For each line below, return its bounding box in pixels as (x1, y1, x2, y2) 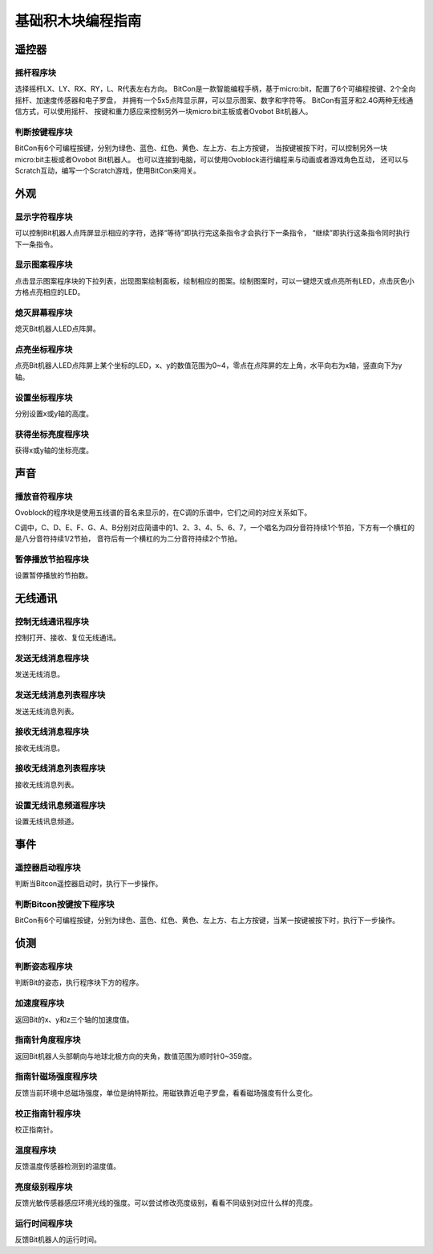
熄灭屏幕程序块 (14, 307, 73, 318)
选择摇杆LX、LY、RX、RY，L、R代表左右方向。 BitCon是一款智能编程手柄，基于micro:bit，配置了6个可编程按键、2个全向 (14, 84, 416, 94)
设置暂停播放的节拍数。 (14, 570, 92, 580)
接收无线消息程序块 (14, 726, 90, 737)
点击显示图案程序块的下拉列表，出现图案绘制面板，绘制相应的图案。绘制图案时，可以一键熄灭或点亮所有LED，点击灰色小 (14, 276, 415, 285)
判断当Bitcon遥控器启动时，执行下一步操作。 (14, 879, 163, 888)
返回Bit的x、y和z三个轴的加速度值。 (14, 1015, 134, 1024)
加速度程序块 (14, 998, 65, 1009)
